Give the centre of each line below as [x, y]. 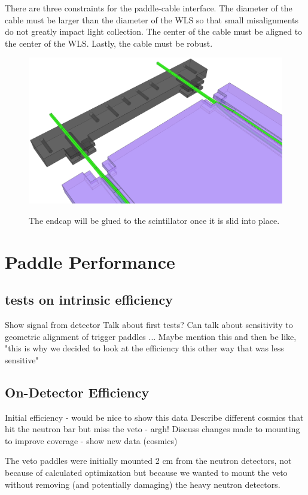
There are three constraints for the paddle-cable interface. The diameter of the [149, 8]
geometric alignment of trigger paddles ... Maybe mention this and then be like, [151, 336]
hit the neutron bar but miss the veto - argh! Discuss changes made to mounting [153, 429]
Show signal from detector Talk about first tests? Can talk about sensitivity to [149, 325]
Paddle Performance [90, 261]
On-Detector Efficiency [77, 392]
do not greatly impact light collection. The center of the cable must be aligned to [154, 31]
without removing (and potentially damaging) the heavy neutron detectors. [143, 484]
